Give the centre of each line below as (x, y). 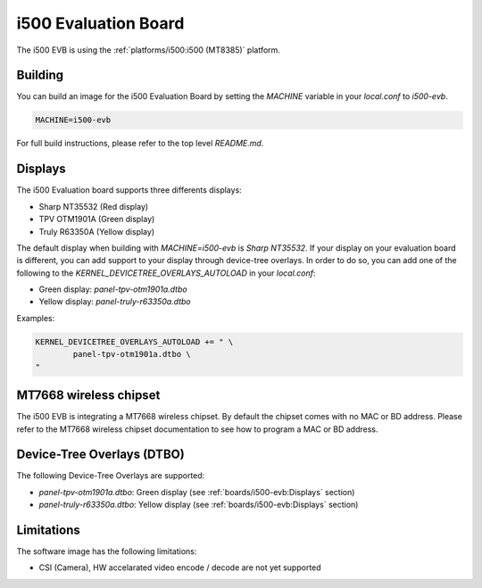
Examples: (36, 318)
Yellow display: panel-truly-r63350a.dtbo (115, 302)
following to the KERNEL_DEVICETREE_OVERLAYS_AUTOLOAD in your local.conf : (166, 273)
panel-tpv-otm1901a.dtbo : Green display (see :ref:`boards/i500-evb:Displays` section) (197, 492)
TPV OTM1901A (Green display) (97, 219)
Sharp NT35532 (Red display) (94, 206)
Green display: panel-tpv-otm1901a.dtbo (113, 289)
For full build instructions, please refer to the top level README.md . (140, 144)
